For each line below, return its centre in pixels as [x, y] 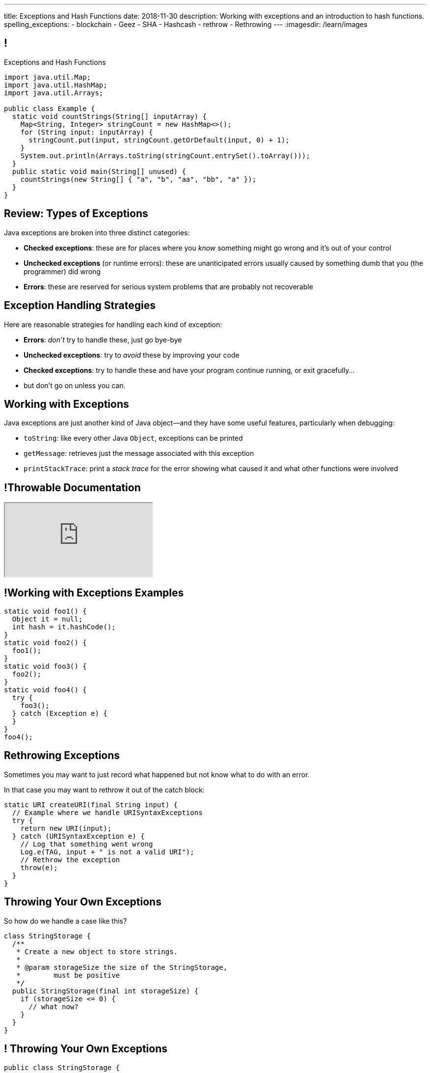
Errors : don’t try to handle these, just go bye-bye [103, 339]
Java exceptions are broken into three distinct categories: [97, 232]
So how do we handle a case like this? [66, 921]
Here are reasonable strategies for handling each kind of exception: [113, 324]
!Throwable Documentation [72, 487]
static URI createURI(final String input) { [91, 805]
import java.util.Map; [48, 77]
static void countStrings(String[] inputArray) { [109, 116]
